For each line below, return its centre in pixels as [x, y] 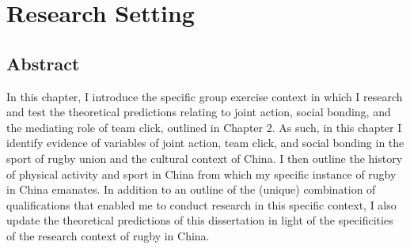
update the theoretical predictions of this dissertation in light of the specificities [200, 220]
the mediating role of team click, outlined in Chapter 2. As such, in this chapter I [204, 127]
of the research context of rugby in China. [108, 235]
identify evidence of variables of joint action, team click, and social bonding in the [205, 143]
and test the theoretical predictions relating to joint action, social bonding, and [199, 112]
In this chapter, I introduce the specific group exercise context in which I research [205, 96]
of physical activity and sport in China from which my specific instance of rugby [201, 174]
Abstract [43, 63]
